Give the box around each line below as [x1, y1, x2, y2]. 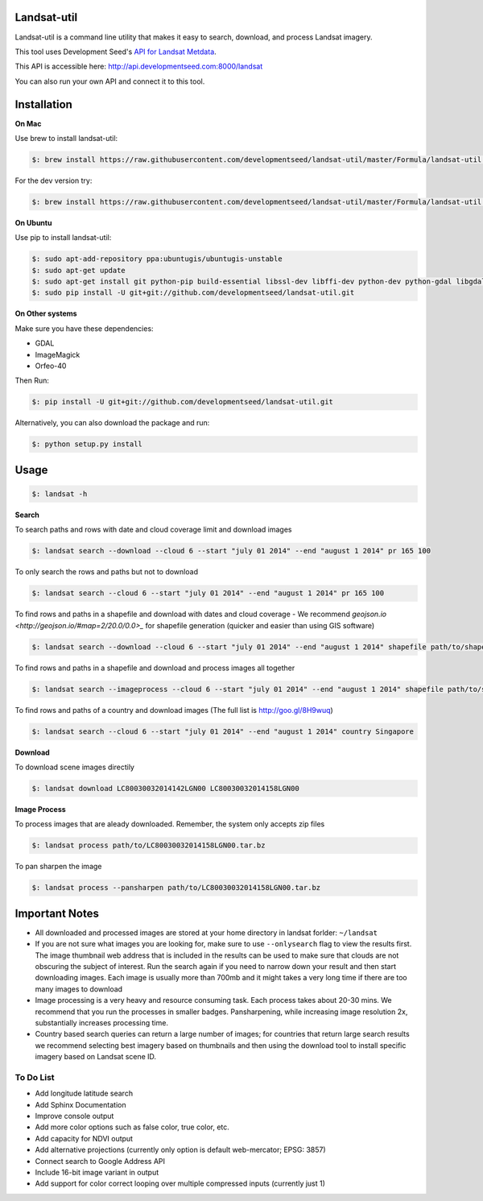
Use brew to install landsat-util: [14, 133, 118, 143]
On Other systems [14, 309, 77, 318]
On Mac [14, 118, 42, 128]
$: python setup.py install [31, 440, 142, 449]
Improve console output [35, 1111, 114, 1120]
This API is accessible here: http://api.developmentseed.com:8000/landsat [14, 61, 263, 72]
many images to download [35, 984, 123, 994]
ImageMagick [35, 350, 80, 359]
